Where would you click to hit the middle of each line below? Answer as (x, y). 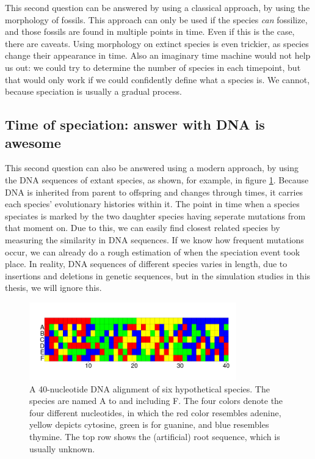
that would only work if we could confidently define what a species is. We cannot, (157, 79)
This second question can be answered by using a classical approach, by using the (157, 7)
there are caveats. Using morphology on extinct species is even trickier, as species (157, 43)
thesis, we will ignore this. (53, 288)
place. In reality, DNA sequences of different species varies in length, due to (146, 264)
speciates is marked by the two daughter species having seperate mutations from (155, 215)
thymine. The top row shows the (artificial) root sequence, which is (155, 437)
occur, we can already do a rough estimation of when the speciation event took (153, 252)
